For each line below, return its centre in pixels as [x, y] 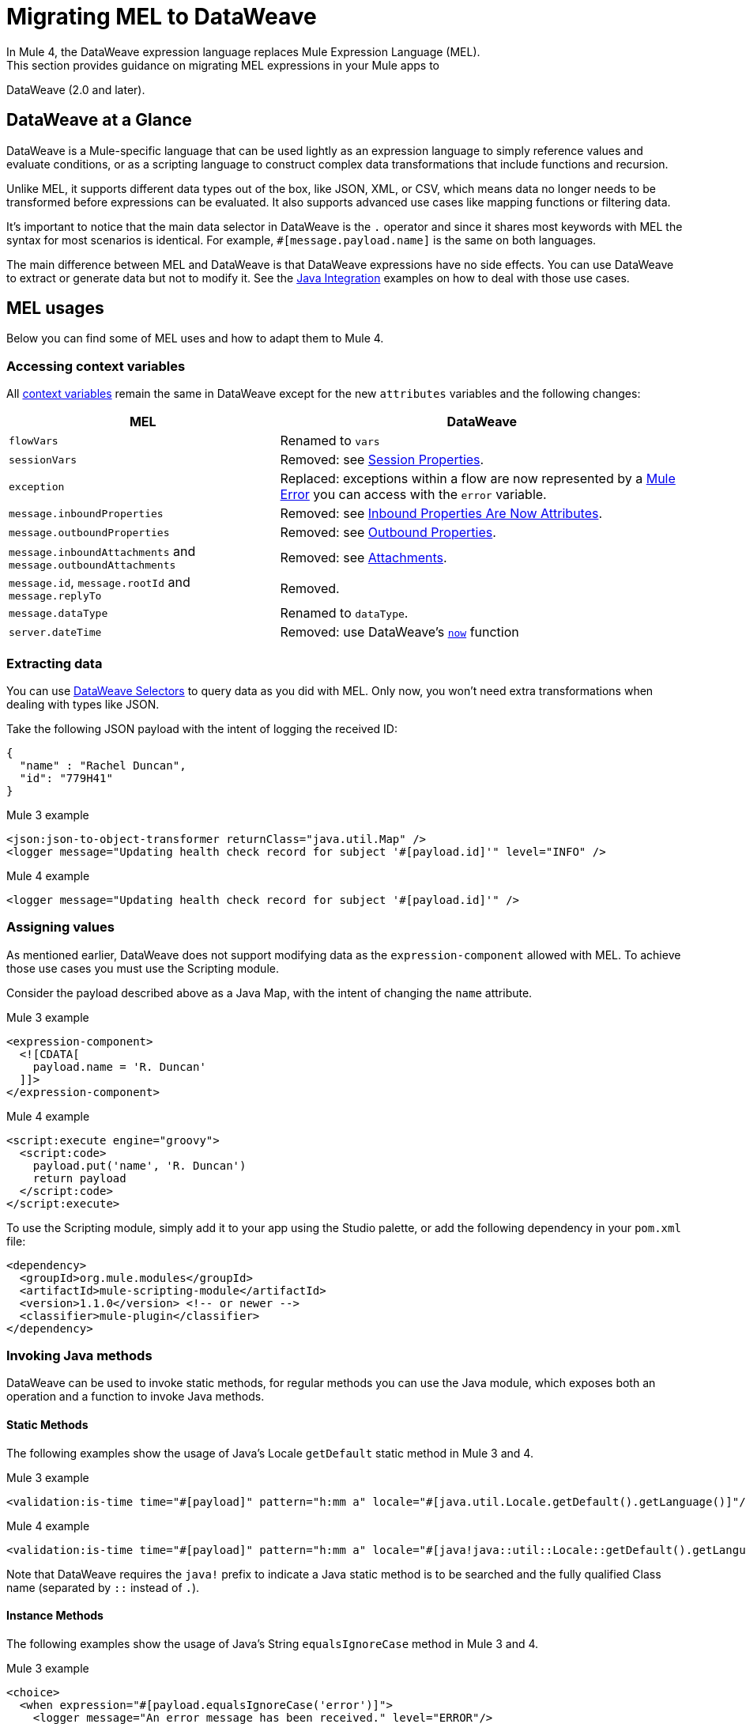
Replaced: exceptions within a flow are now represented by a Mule [478, 479]
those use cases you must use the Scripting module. [143, 968]
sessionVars [43, 459]
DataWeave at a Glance [99, 120]
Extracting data [55, 663]
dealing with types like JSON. [83, 704]
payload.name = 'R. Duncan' [119, 1066]
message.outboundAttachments [92, 565]
